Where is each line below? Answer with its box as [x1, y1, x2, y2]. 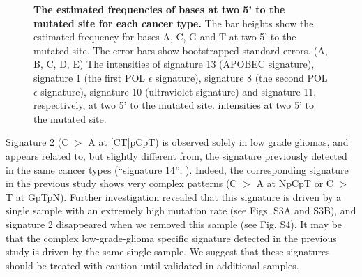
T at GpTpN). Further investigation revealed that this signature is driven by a [6, 189, 342, 204]
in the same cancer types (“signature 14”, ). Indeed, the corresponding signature [6, 162, 349, 177]
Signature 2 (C [6, 135, 69, 149]
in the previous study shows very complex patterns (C [6, 176, 237, 190]
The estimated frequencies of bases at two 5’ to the [33, 2, 285, 16]
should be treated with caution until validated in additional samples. [6, 257, 299, 272]
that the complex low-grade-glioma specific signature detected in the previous [6, 230, 337, 245]
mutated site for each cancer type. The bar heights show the [33, 15, 314, 30]
